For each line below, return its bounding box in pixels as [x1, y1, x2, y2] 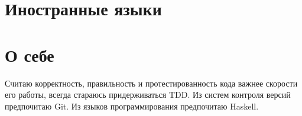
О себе [5, 42, 54, 67]
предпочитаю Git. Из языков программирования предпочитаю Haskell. [5, 100, 259, 112]
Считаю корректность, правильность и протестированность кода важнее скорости [5, 77, 298, 89]
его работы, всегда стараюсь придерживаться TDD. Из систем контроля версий [5, 88, 291, 101]
